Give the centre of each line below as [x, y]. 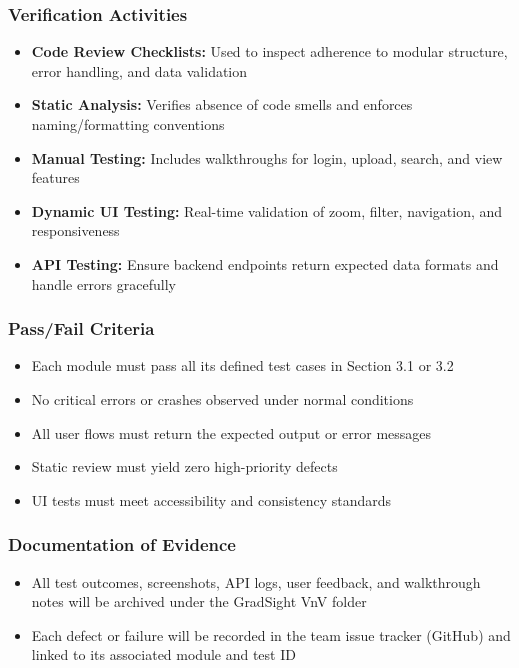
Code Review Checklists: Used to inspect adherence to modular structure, [269, 51]
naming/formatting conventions [128, 124]
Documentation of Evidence [122, 544]
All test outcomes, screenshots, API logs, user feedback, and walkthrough [256, 581]
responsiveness [75, 230]
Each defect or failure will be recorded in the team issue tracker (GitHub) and [271, 634]
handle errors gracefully [103, 283]
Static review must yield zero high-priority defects [184, 466]
